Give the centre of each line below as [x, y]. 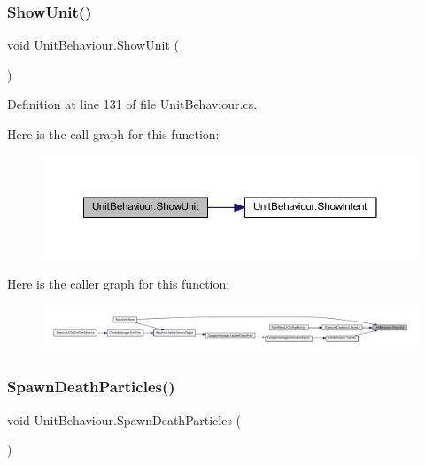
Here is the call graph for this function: [113, 134]
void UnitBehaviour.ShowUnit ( [93, 45]
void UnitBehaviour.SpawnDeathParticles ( [124, 419]
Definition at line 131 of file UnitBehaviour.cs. [132, 104]
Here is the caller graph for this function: [119, 284]
